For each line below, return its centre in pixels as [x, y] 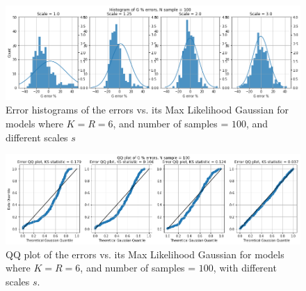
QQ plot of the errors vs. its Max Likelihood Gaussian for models [145, 254]
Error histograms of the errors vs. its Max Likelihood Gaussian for [147, 110]
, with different [245, 268]
